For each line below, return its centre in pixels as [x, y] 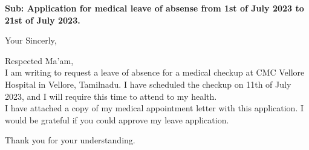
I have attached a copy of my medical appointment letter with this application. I [154, 108]
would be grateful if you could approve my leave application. [117, 119]
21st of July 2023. [43, 20]
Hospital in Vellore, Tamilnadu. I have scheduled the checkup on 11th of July [148, 84]
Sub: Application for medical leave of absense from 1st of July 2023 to [154, 8]
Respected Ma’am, [39, 60]
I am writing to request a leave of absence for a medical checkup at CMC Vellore [155, 72]
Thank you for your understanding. [70, 140]
